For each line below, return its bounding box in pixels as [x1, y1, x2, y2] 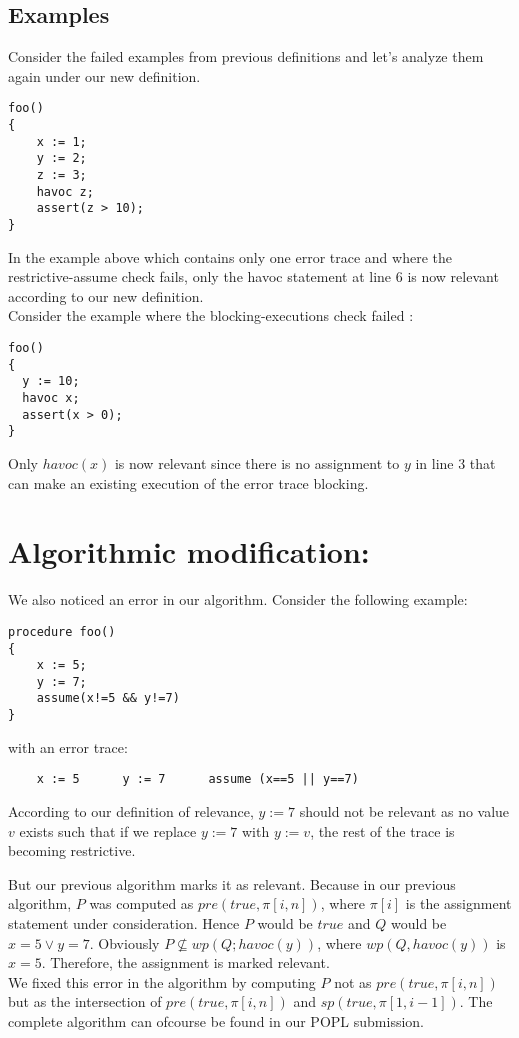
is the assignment [405, 893, 512, 914]
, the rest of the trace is [310, 820, 455, 841]
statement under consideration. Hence [8, 913, 240, 934]
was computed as [89, 893, 194, 914]
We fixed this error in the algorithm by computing [8, 971, 316, 992]
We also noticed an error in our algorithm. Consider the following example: [8, 589, 468, 610]
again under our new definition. [8, 65, 201, 86]
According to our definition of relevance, [8, 801, 254, 822]
